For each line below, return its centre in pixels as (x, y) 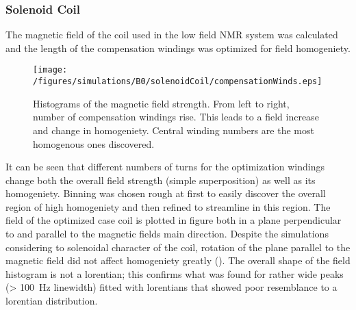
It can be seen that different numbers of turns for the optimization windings (165, 167)
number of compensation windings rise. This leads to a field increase (176, 117)
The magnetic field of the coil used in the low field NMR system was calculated (172, 35)
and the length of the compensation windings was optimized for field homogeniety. (178, 48)
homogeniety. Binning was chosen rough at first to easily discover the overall (166, 193)
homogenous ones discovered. (94, 143)
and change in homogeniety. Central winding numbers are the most (174, 130)
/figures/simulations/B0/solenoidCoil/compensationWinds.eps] (178, 82)
